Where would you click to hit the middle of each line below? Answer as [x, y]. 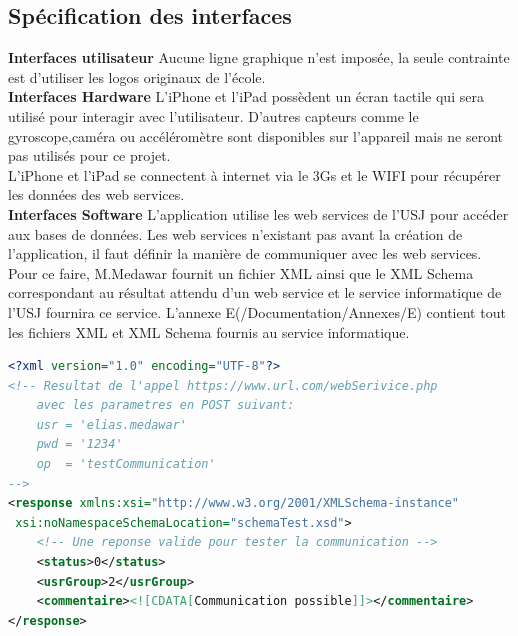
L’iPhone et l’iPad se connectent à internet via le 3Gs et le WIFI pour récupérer [254, 174]
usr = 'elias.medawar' [111, 424]
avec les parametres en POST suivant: [165, 405]
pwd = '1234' [79, 444]
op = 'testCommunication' [126, 464]
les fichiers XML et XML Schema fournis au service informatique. [209, 331]
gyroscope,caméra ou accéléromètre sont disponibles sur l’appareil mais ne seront [256, 135]
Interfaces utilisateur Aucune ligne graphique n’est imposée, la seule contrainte [259, 57]
